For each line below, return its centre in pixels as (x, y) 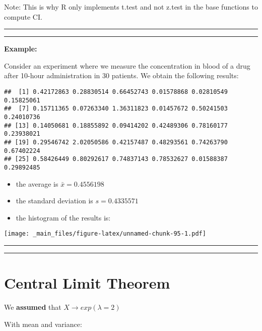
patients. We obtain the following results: (175, 75)
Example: (21, 49)
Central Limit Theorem (87, 283)
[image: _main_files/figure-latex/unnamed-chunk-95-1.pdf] (105, 234)
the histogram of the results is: (63, 217)
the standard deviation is (54, 201)
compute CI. (23, 16)
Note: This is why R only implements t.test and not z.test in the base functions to (131, 7)
